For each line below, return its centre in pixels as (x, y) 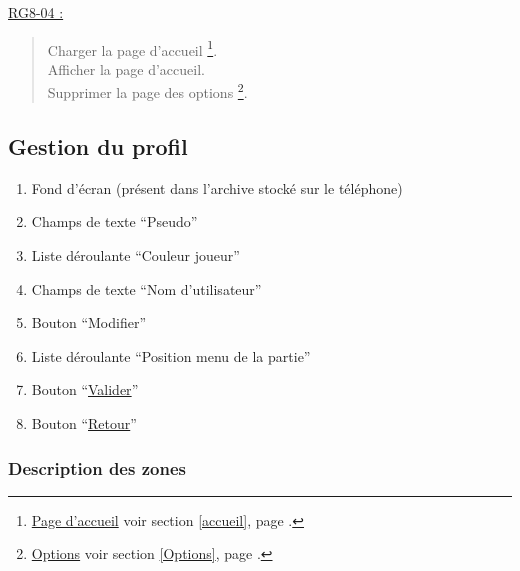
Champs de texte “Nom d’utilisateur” (146, 288)
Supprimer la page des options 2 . (147, 91)
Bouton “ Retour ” (84, 423)
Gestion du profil (98, 146)
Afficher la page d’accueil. (126, 68)
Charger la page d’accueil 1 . (132, 48)
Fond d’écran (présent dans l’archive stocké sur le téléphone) (217, 187)
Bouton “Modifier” (88, 322)
